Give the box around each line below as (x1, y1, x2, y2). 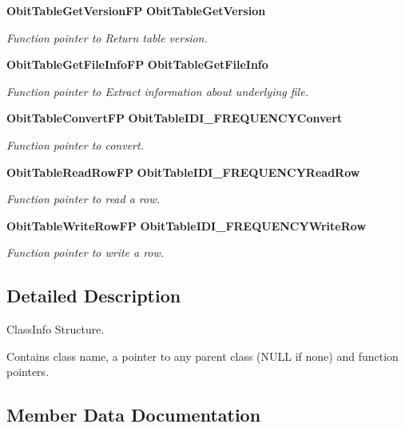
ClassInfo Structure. (6, 321, 105, 338)
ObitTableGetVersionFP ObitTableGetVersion (6, 2, 266, 18)
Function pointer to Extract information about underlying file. (6, 82, 308, 99)
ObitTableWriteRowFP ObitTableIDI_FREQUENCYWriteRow (6, 217, 367, 234)
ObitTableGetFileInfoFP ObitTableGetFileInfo (6, 56, 268, 73)
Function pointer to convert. (6, 136, 144, 153)
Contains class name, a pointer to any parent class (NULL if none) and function (6, 347, 399, 364)
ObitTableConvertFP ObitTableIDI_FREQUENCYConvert (6, 110, 343, 126)
